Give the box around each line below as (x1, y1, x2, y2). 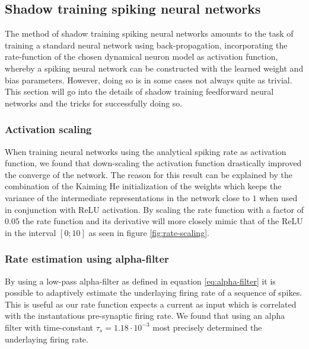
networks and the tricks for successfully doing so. (5, 96, 183, 109)
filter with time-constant (5, 321, 94, 333)
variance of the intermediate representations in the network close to (5, 191, 250, 203)
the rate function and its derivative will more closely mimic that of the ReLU (22, 215, 303, 227)
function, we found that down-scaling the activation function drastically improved (5, 157, 302, 169)
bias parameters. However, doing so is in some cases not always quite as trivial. (5, 73, 292, 86)
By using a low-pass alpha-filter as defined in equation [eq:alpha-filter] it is (5, 274, 276, 287)
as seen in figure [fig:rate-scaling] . (88, 226, 209, 238)
